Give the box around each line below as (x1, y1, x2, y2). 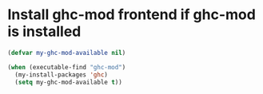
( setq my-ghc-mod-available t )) (14, 78, 123, 86)
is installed (7, 22, 82, 41)
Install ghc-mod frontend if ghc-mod (7, 6, 257, 24)
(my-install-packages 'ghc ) (14, 70, 109, 79)
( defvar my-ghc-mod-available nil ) (7, 49, 126, 57)
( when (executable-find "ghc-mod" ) (7, 63, 126, 71)
